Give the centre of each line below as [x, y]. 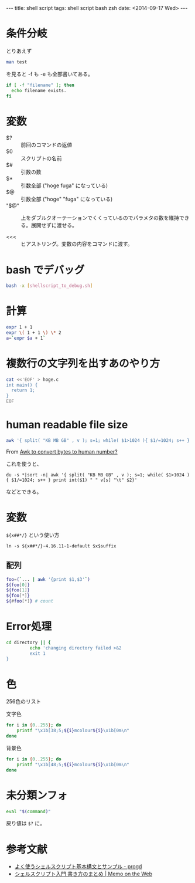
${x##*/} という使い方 [33, 534]
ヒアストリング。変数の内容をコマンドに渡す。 [77, 244]
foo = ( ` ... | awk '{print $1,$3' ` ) [48, 579]
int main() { [22, 385]
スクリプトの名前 [41, 158]
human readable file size [67, 425]
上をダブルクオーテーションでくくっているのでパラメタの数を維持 [100, 218]
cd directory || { [28, 642]
